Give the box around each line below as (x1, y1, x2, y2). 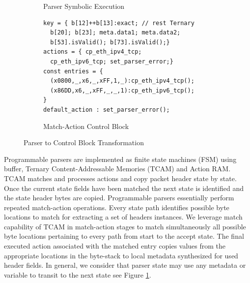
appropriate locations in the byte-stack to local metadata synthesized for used (4, 250, 238, 260)
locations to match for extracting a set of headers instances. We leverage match (4, 212, 243, 222)
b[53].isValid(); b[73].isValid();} (50, 38, 170, 46)
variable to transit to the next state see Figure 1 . (4, 269, 151, 280)
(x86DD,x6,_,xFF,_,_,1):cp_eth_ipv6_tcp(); (50, 87, 194, 94)
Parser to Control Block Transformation (24, 137, 144, 148)
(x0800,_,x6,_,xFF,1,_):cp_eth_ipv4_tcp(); (50, 77, 194, 85)
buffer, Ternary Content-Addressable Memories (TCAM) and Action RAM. (4, 163, 231, 174)
